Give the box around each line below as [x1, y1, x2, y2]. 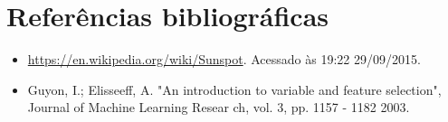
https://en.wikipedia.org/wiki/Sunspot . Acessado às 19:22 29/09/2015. [27, 50, 421, 69]
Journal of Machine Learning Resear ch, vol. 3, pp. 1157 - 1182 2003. [27, 98, 410, 117]
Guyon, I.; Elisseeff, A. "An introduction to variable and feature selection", [27, 80, 442, 99]
